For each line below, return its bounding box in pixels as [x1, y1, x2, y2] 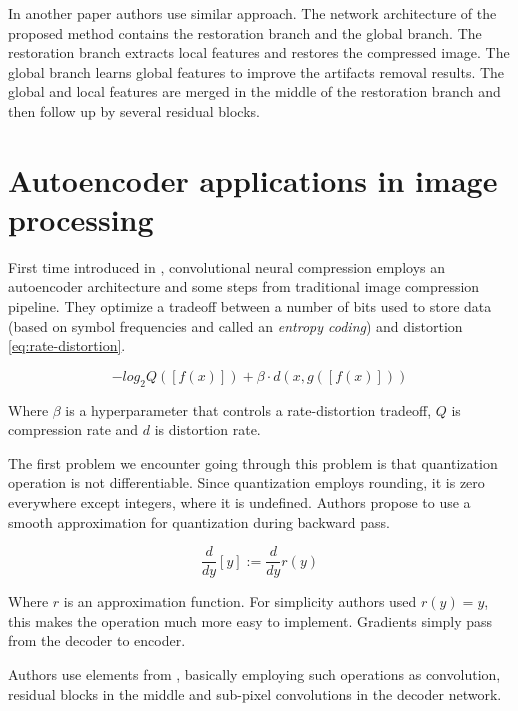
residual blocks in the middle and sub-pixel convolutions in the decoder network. [8, 683, 502, 704]
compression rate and [8, 419, 139, 440]
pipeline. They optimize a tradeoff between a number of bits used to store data [8, 296, 492, 317]
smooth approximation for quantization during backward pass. [8, 511, 390, 532]
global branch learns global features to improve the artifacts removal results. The [8, 61, 505, 82]
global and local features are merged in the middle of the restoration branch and [8, 81, 501, 102]
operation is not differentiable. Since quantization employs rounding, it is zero [8, 472, 485, 493]
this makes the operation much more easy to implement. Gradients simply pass [8, 610, 493, 631]
